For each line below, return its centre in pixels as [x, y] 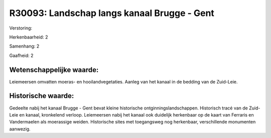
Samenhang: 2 [24, 46]
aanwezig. [20, 129]
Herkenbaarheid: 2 [29, 37]
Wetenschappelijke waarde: [54, 70]
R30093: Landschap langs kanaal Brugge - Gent [112, 13]
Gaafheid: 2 [21, 55]
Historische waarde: [42, 96]
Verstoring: [21, 28]
